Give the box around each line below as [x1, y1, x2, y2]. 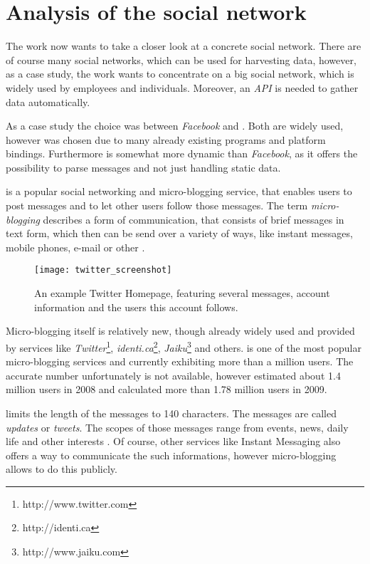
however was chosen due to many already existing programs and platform [6, 132, 326, 147]
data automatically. [6, 94, 90, 109]
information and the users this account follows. [34, 299, 238, 314]
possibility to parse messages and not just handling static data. [6, 160, 281, 174]
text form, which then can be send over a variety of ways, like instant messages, [6, 226, 353, 241]
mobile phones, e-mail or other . [6, 239, 145, 254]
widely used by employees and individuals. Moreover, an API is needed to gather [6, 80, 359, 95]
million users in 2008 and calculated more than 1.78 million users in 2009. [6, 382, 327, 397]
